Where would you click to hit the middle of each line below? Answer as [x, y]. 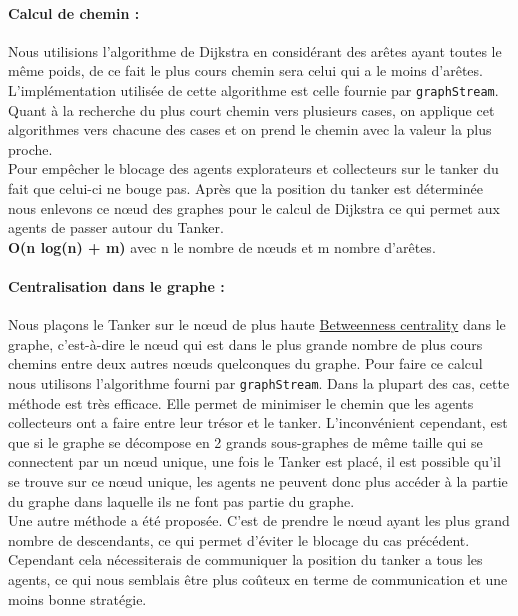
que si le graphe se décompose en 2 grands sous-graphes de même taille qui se [245, 441]
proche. [30, 148]
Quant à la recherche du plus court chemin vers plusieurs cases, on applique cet [251, 109]
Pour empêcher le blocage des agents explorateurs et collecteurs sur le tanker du [253, 168]
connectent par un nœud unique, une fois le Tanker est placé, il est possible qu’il [254, 461]
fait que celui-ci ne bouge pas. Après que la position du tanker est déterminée [245, 188]
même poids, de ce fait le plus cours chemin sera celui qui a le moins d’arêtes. [245, 70]
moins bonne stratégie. [77, 598]
